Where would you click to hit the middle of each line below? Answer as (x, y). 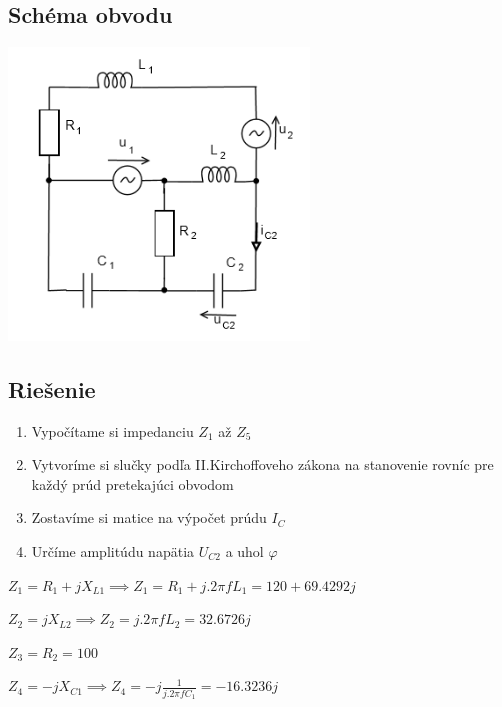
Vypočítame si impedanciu (112, 430)
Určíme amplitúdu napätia (113, 550)
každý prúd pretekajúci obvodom (132, 483)
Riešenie (52, 388)
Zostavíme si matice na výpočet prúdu (149, 517)
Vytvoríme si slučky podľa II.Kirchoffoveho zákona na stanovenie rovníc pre (262, 464)
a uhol (244, 550)
